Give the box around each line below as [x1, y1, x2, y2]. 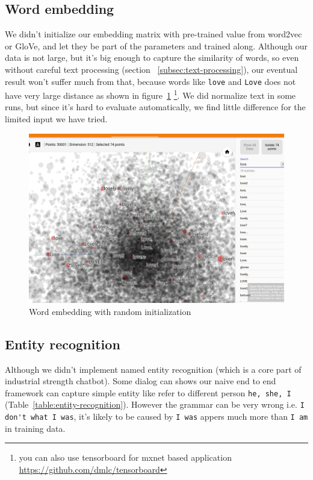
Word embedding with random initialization [29, 305, 191, 317]
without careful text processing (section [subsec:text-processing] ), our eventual [5, 63, 298, 75]
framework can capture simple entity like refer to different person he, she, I [5, 386, 291, 399]
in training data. [5, 422, 66, 434]
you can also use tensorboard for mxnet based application [19, 451, 232, 464]
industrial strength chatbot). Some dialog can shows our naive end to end [5, 375, 276, 387]
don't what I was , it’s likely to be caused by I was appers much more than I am [5, 410, 308, 423]
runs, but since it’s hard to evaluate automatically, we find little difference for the [5, 101, 306, 113]
